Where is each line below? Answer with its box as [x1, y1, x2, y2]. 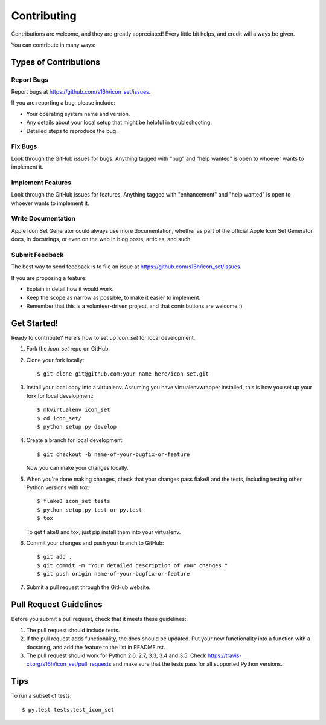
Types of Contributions [11, 57, 100, 67]
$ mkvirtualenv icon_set [37, 406, 110, 414]
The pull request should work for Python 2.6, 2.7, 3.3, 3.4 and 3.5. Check [26, 652, 206, 659]
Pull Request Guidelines [11, 599, 103, 610]
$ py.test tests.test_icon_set [22, 706, 115, 713]
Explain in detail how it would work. [26, 285, 114, 293]
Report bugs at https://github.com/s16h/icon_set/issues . [11, 88, 151, 96]
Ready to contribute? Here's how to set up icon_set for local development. [11, 334, 196, 341]
